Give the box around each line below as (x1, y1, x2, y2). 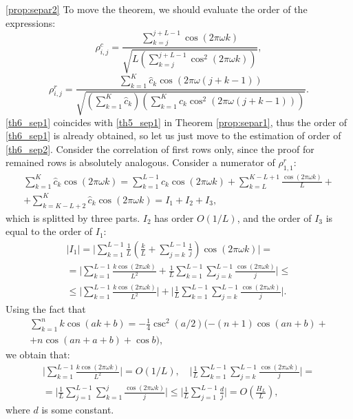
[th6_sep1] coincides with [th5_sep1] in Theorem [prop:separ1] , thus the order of (6, 114, 347, 129)
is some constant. (41, 402, 114, 417)
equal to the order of (6, 224, 93, 238)
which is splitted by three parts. (6, 210, 140, 225)
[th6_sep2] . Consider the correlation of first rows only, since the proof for (6, 141, 314, 156)
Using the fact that (6, 302, 86, 316)
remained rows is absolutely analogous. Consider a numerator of (6, 155, 275, 170)
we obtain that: (6, 347, 70, 362)
